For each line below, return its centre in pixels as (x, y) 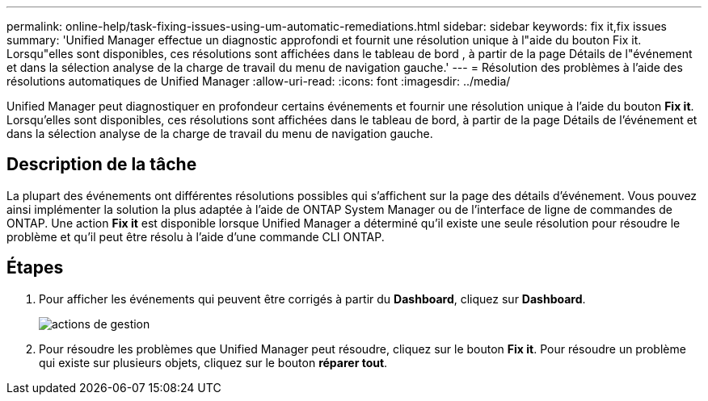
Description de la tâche (102, 165)
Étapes (35, 268)
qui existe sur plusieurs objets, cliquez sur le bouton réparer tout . (213, 362)
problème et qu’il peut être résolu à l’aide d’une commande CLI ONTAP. (196, 236)
